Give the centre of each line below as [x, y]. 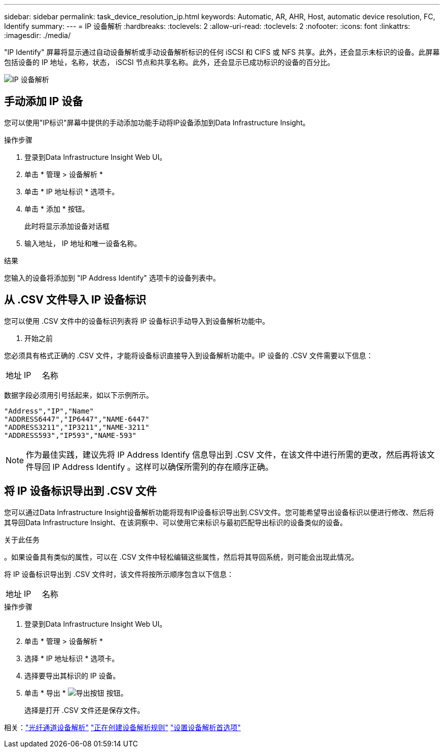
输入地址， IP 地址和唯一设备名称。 [83, 243]
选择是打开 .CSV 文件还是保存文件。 [84, 710]
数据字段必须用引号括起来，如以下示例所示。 [79, 395]
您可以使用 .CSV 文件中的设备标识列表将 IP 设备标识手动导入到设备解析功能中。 [137, 321]
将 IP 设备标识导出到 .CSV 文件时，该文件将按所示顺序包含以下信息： [119, 574]
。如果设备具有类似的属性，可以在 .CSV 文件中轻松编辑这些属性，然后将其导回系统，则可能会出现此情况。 [181, 557]
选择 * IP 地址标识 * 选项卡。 [72, 658]
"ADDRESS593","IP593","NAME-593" [70, 435]
